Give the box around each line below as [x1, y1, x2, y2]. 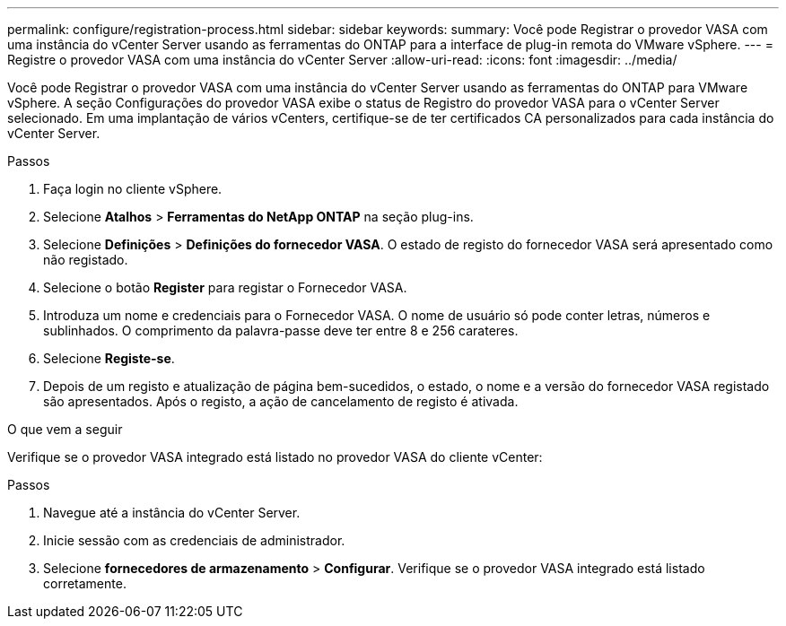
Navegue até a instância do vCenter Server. [43, 505, 301, 520]
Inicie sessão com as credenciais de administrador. [43, 533, 345, 548]
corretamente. [43, 576, 127, 591]
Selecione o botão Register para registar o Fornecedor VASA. [43, 280, 407, 295]
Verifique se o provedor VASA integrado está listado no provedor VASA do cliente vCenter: [7, 449, 543, 465]
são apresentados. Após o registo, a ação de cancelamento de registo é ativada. [43, 394, 519, 409]
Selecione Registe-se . [43, 351, 175, 366]
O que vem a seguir [7, 422, 123, 437]
